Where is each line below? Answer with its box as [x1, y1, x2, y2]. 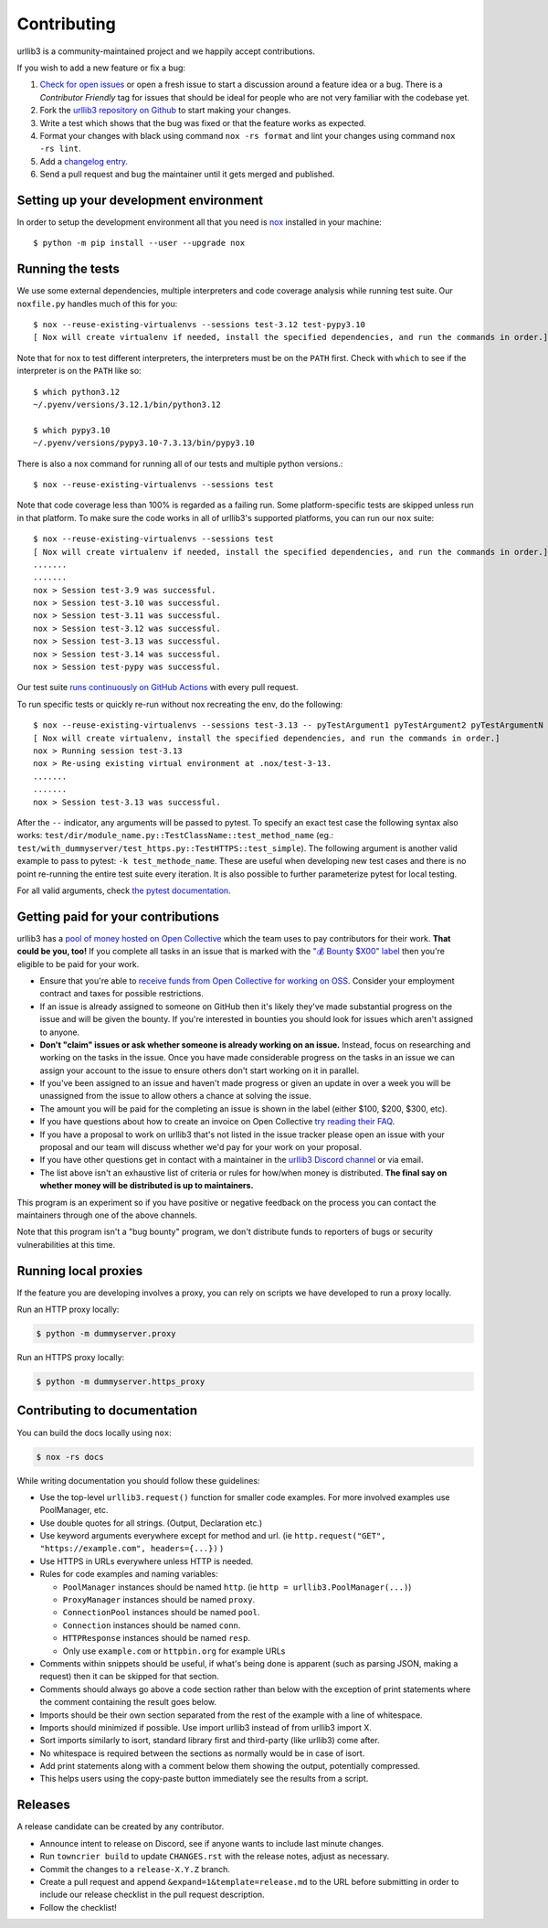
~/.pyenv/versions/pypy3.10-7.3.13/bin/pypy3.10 [33, 438, 255, 448]
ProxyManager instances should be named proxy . [62, 1594, 256, 1605]
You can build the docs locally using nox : [16, 1427, 173, 1438]
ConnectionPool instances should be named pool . [62, 1607, 260, 1618]
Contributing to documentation [16, 1403, 198, 1419]
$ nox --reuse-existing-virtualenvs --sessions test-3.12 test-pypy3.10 [33, 320, 365, 330]
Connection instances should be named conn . [62, 1619, 241, 1631]
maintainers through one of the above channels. [16, 1209, 198, 1220]
